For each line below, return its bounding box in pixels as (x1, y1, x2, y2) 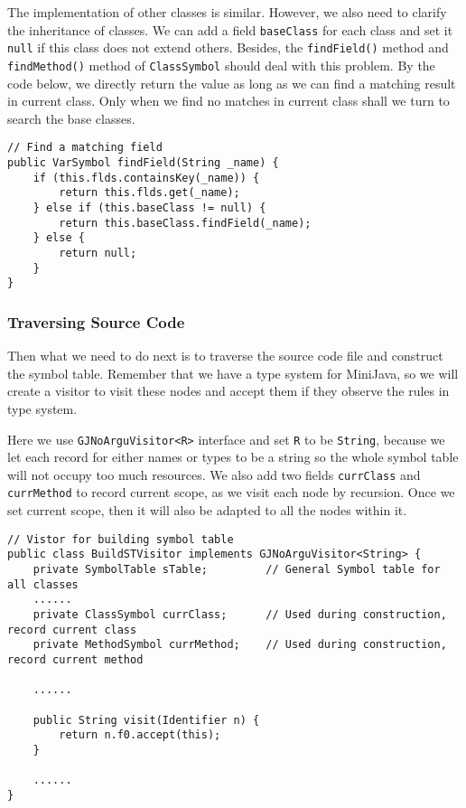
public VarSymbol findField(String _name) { (7, 156, 279, 169)
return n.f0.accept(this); (59, 728, 221, 742)
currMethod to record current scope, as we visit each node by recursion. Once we (7, 483, 455, 502)
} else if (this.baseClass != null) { (33, 201, 266, 214)
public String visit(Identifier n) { (33, 713, 260, 727)
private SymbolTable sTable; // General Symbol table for (33, 562, 441, 576)
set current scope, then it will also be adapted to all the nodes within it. (7, 501, 407, 520)
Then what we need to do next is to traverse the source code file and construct (7, 346, 443, 365)
